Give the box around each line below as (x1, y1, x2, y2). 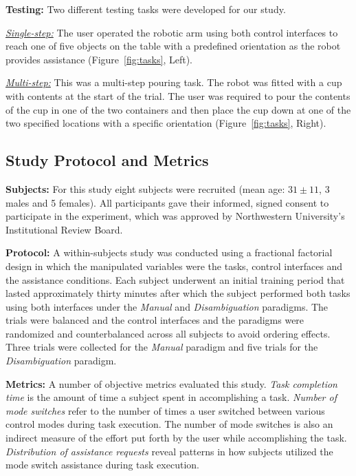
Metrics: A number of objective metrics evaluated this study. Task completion (5, 376, 337, 391)
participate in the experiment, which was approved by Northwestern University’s (5, 209, 345, 223)
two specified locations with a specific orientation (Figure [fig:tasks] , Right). (5, 116, 326, 130)
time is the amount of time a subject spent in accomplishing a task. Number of (5, 390, 337, 404)
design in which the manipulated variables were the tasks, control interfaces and (5, 258, 343, 273)
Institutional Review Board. (5, 222, 123, 236)
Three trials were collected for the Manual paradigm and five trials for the (5, 340, 318, 354)
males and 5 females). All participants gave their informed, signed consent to (5, 195, 329, 209)
